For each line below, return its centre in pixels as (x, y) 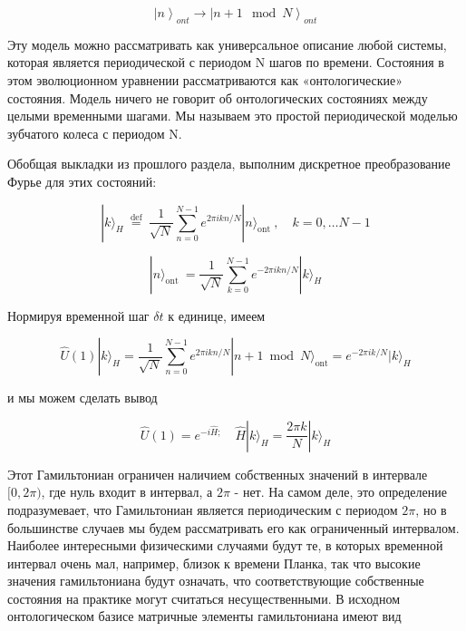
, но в (431, 509)
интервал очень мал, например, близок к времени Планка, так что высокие (214, 563)
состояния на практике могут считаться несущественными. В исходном (204, 598)
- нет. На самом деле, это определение (340, 492)
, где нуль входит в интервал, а (127, 492)
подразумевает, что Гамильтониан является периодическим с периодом (203, 509)
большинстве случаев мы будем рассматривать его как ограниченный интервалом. (233, 527)
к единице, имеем (217, 315)
